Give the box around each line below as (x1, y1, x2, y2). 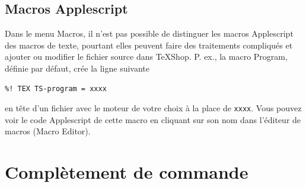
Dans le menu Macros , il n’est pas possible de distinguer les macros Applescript (5, 27, 294, 40)
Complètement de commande (5, 160, 248, 184)
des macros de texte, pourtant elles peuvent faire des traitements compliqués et (5, 38, 293, 51)
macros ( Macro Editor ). (5, 125, 91, 137)
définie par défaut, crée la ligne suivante (5, 62, 149, 74)
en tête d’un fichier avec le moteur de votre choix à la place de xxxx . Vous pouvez (5, 102, 302, 114)
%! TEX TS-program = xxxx (5, 84, 107, 93)
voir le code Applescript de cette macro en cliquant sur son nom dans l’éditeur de (5, 113, 301, 125)
